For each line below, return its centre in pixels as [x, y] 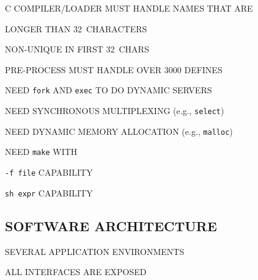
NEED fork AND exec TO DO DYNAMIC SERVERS [109, 90]
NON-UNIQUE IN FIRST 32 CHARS [77, 49]
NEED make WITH [41, 152]
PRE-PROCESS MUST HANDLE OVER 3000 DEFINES [114, 69]
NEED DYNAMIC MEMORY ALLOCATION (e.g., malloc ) [119, 131]
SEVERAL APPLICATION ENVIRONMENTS [95, 251]
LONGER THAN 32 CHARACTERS [76, 28]
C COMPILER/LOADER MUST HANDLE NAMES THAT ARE [129, 8]
